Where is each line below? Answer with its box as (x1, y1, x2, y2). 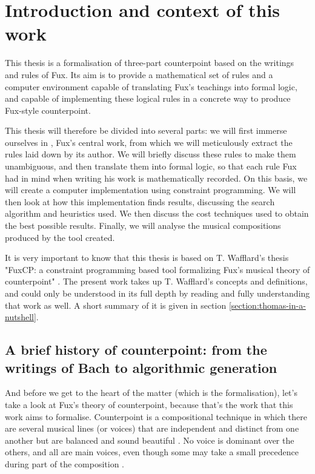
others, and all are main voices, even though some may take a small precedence (5, 446, 299, 458)
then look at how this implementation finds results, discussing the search (5, 195, 275, 208)
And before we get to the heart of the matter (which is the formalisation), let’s (5, 386, 297, 399)
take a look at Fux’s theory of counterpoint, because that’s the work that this (5, 398, 293, 410)
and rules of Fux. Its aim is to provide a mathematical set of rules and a (5, 68, 273, 81)
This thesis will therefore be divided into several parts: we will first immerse (5, 124, 287, 137)
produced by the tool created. (5, 231, 115, 243)
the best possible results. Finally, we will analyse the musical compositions (5, 219, 281, 232)
